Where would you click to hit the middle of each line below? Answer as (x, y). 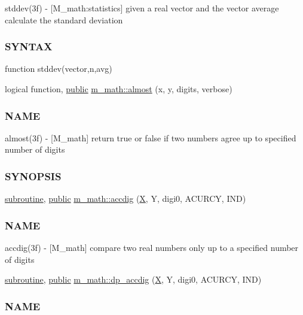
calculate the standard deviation (64, 19)
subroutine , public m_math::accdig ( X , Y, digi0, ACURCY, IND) (126, 199)
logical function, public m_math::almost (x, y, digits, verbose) (119, 89)
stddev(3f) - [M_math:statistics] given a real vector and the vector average (142, 8)
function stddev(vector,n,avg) (59, 69)
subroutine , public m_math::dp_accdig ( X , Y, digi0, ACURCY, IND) (133, 279)
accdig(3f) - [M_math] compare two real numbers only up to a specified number (152, 248)
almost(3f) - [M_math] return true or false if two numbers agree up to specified (151, 137)
